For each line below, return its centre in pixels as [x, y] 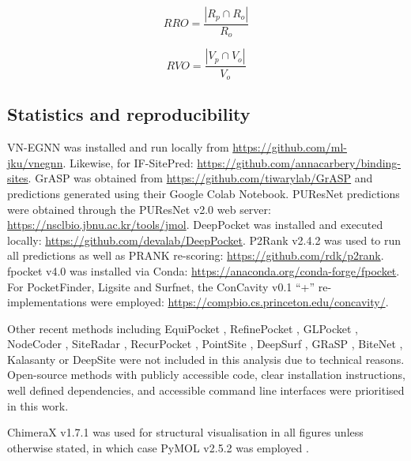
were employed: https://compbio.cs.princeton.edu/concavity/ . [239, 302]
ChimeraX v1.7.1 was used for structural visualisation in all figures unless [185, 432]
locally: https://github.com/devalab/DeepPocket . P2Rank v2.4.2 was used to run [204, 240]
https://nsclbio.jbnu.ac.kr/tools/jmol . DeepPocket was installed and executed [195, 225]
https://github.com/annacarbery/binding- [299, 162]
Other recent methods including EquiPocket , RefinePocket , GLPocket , [183, 328]
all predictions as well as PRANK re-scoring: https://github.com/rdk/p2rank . [196, 255]
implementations [47, 302]
